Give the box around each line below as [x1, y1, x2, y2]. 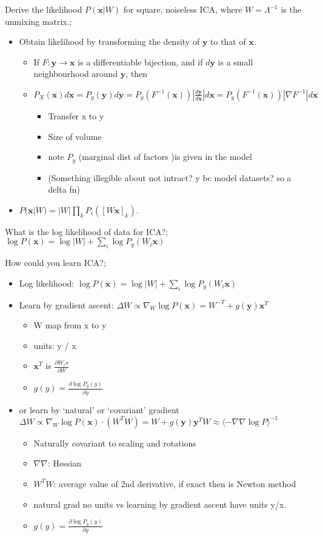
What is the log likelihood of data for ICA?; [5, 225, 168, 237]
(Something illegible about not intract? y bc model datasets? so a [48, 171, 291, 184]
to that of [210, 35, 246, 48]
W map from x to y [33, 319, 107, 331]
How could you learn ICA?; [5, 256, 106, 269]
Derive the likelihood [5, 3, 82, 15]
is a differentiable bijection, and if [78, 55, 203, 68]
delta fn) [48, 183, 80, 196]
